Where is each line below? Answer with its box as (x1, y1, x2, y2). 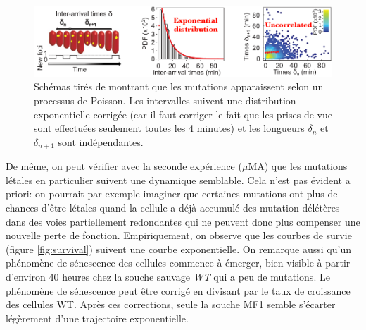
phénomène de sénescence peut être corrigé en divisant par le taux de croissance (6, 283, 351, 298)
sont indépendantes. (58, 134, 144, 149)
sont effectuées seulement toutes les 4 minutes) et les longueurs (34, 121, 305, 135)
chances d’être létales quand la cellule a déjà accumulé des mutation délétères (6, 200, 340, 214)
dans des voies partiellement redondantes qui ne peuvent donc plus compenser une (6, 214, 360, 228)
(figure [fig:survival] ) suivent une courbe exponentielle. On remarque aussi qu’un (6, 241, 351, 256)
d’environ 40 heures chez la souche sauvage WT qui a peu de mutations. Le (6, 269, 330, 283)
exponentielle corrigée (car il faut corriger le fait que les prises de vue (34, 106, 332, 121)
